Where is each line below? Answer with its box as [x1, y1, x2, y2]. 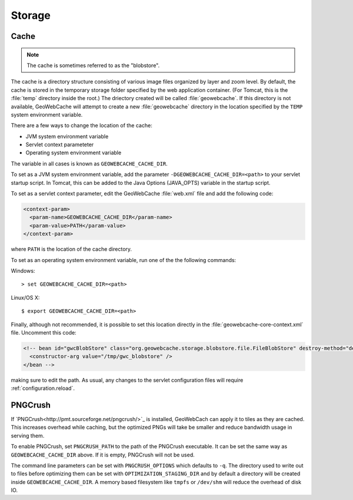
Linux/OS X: [11, 294, 40, 301]
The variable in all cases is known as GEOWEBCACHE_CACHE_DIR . [11, 160, 168, 167]
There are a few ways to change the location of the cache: [11, 122, 152, 129]
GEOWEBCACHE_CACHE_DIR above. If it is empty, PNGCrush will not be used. [11, 451, 195, 458]
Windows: [11, 267, 35, 274]
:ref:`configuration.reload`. [11, 385, 75, 392]
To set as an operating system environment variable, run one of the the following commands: [11, 256, 237, 263]
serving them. [11, 432, 45, 439]
